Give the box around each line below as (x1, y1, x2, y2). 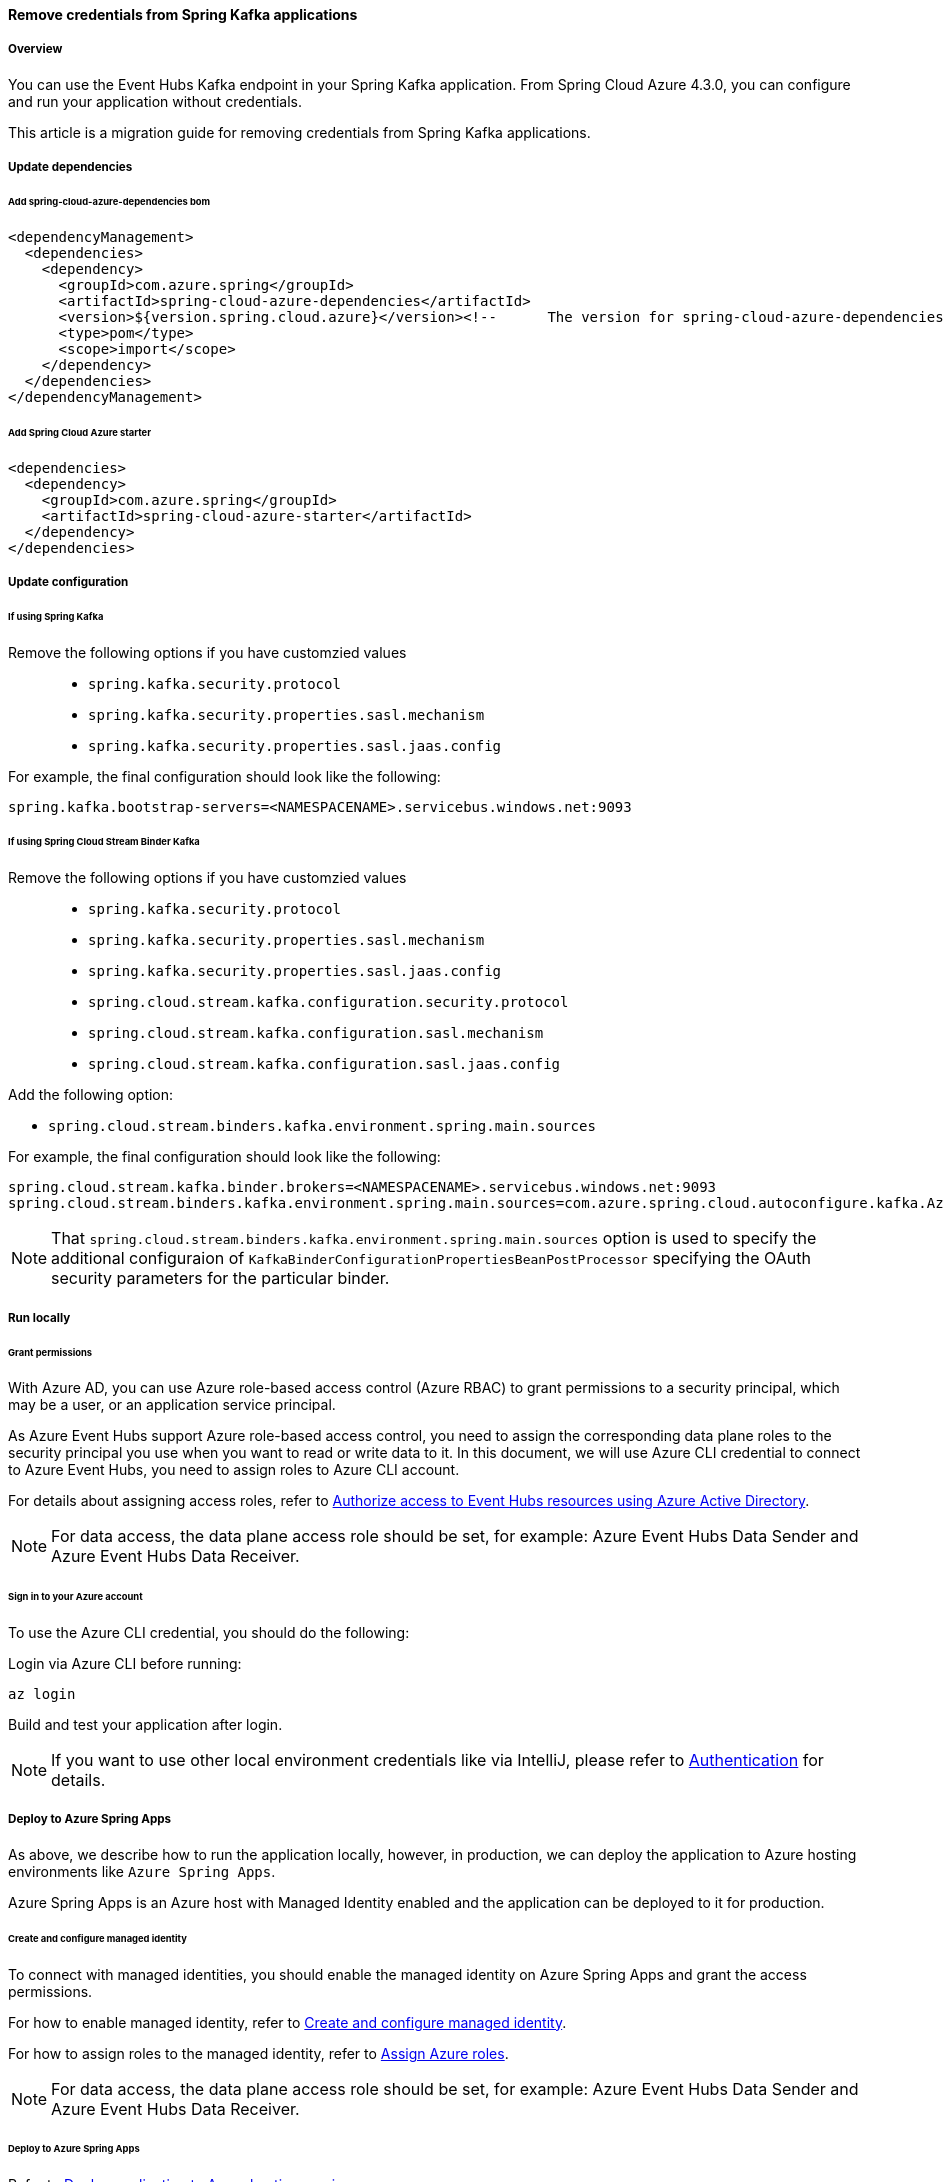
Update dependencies (8, 160, 133, 175)
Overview (8, 42, 63, 57)
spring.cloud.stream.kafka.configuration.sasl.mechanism (88, 1025, 544, 1042)
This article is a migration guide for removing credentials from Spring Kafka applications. (8, 123, 591, 141)
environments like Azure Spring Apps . (8, 1862, 276, 1880)
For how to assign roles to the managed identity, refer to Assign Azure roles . (8, 2044, 509, 2062)
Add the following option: (8, 1086, 174, 1104)
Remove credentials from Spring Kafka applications (8, 6, 358, 23)
